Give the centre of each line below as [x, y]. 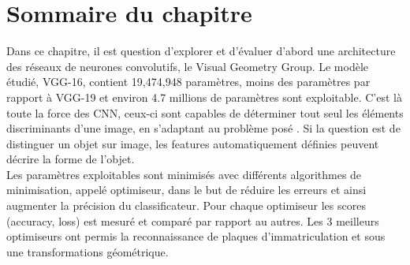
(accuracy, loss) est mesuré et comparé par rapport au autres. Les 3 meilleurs [193, 220]
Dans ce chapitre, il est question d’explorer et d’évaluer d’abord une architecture [201, 51]
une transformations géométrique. [88, 251]
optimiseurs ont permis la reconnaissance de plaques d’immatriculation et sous [196, 236]
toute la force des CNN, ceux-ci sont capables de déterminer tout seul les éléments [205, 112]
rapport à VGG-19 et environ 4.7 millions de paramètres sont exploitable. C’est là [204, 97]
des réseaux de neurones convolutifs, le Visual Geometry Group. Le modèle [188, 66]
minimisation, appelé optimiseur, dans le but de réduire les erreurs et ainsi [186, 190]
